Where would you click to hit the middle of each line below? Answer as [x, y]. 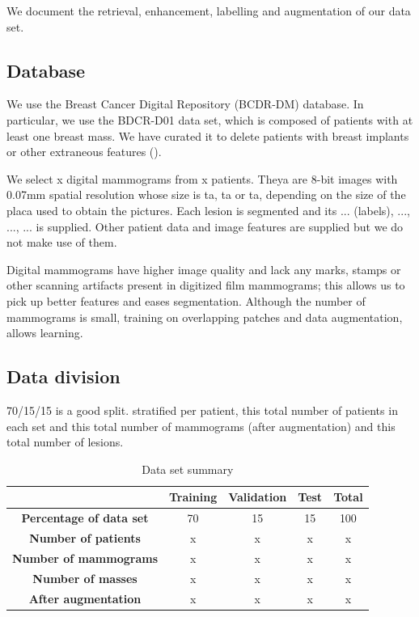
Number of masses [85, 578]
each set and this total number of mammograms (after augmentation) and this [201, 426]
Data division [63, 376]
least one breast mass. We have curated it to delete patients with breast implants [208, 135]
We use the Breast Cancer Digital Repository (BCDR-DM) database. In [185, 104]
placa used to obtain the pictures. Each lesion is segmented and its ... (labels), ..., [208, 210]
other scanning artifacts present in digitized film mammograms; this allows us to [206, 285]
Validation [258, 497]
